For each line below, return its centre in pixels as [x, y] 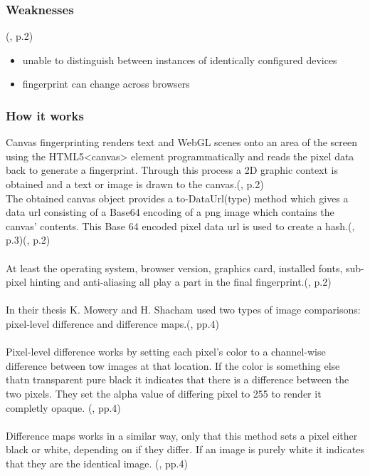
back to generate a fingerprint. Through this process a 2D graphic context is [172, 170]
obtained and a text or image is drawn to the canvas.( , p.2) [135, 184]
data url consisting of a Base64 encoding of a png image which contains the [170, 212]
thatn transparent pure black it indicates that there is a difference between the [178, 379]
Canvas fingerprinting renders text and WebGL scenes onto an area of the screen [182, 142]
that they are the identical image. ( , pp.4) [97, 463]
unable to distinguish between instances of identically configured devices [180, 59]
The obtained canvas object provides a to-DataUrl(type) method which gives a [177, 198]
